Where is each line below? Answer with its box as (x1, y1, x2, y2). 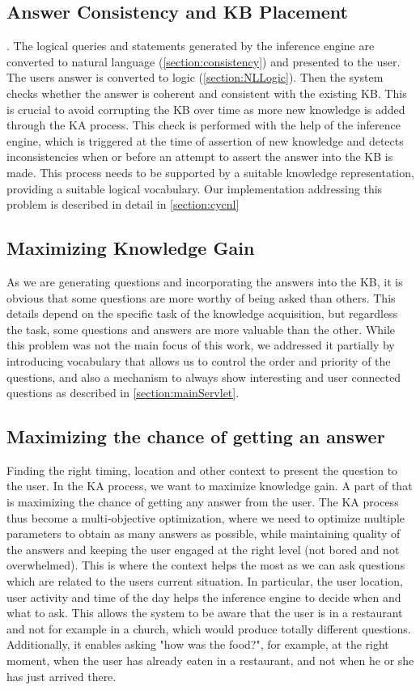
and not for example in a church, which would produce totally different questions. (6, 620, 411, 637)
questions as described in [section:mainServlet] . (6, 384, 240, 401)
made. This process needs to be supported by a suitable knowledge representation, (6, 163, 414, 180)
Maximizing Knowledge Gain (6, 235, 255, 260)
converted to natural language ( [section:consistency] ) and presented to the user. (6, 53, 401, 70)
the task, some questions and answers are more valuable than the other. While (6, 320, 396, 337)
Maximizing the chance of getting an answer (6, 424, 385, 449)
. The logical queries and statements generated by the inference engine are (6, 37, 375, 54)
